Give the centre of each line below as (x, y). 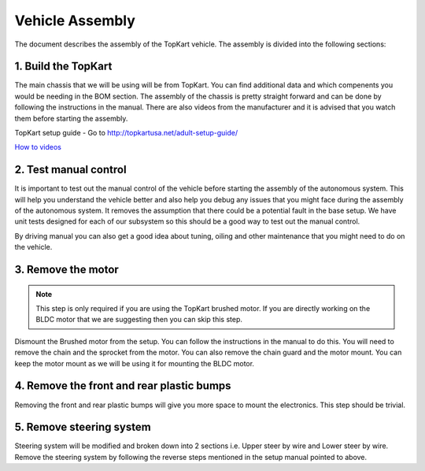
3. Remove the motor (67, 270)
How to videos (38, 147)
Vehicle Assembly (75, 20)
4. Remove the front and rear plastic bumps (123, 386)
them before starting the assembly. (71, 118)
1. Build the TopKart (63, 67)
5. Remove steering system (83, 427)
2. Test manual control (70, 170)
